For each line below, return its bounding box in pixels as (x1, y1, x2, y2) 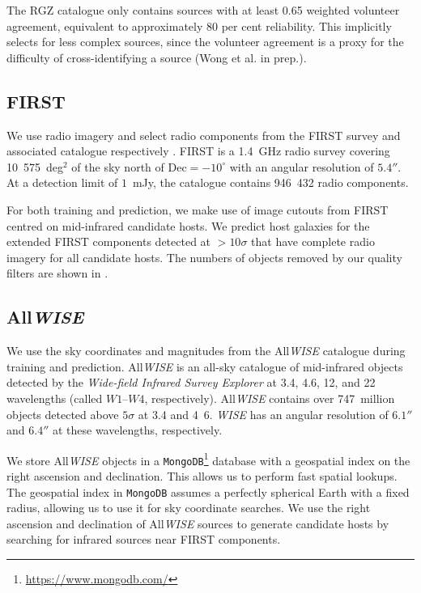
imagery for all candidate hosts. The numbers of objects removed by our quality (6, 248, 402, 265)
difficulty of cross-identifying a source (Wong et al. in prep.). (6, 49, 307, 66)
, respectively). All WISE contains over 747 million (144, 389, 395, 406)
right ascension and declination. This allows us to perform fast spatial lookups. (6, 468, 398, 484)
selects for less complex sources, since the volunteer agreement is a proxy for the (6, 33, 404, 50)
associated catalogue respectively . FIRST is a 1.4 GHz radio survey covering (6, 142, 390, 159)
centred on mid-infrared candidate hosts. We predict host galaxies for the (6, 217, 370, 234)
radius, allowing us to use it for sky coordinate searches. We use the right (6, 499, 371, 516)
